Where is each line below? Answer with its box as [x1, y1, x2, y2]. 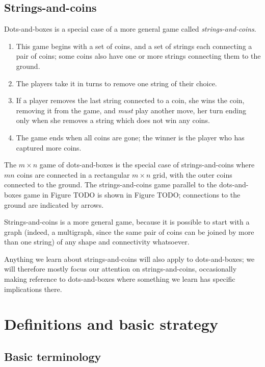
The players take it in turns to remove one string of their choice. [16, 78, 217, 88]
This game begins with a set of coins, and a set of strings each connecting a [16, 40, 252, 51]
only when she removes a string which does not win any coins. [16, 115, 210, 126]
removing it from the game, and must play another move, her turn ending [16, 105, 246, 115]
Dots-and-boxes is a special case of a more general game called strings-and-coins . [4, 23, 256, 34]
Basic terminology [4, 349, 101, 364]
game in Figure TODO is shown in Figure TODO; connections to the [23, 189, 241, 200]
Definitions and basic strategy [4, 313, 218, 334]
